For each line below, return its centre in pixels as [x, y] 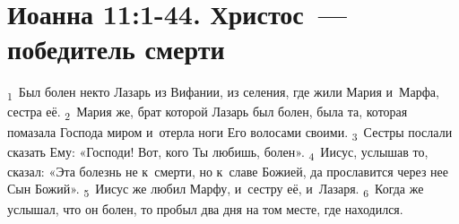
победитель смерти [116, 49]
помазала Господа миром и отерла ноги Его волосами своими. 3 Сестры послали [230, 133]
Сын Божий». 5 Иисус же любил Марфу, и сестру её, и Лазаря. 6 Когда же [216, 190]
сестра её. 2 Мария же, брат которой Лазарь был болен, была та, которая [208, 113]
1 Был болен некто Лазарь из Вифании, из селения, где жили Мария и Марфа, [223, 93]
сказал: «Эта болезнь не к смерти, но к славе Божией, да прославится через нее [228, 171]
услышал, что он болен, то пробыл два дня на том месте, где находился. [205, 208]
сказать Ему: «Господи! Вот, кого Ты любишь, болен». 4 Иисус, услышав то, [218, 152]
